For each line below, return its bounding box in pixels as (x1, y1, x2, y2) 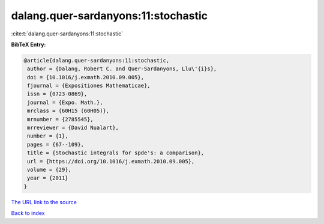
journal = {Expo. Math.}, (27, 99, 103, 106)
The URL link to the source (11, 198, 77, 205)
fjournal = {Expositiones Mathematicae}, (27, 82, 151, 89)
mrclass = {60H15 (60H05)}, (27, 107, 110, 114)
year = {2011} (27, 175, 68, 181)
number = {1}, (27, 133, 68, 139)
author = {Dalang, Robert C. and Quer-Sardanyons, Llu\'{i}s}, (27, 65, 217, 72)
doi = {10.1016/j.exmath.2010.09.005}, (27, 74, 144, 80)
